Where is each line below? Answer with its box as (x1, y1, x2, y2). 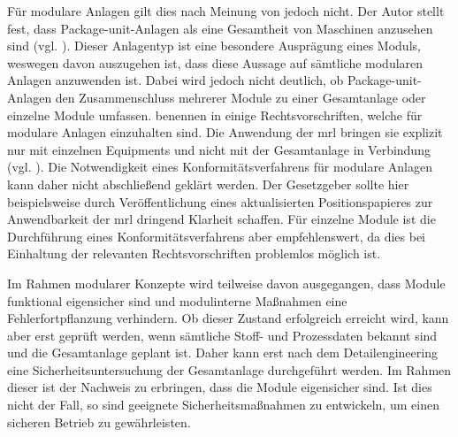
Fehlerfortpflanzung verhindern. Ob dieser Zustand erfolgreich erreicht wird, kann (7, 309, 449, 327)
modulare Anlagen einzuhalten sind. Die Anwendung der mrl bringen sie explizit (7, 123, 443, 142)
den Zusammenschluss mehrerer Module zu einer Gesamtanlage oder (55, 88, 426, 106)
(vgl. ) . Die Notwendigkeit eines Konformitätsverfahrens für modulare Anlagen (7, 157, 432, 176)
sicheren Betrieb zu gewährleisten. (7, 412, 191, 431)
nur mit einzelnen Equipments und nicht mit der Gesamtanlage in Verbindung (7, 140, 431, 158)
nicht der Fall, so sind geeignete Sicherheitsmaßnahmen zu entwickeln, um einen (7, 395, 439, 414)
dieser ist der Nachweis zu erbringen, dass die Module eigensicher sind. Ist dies (7, 378, 432, 396)
